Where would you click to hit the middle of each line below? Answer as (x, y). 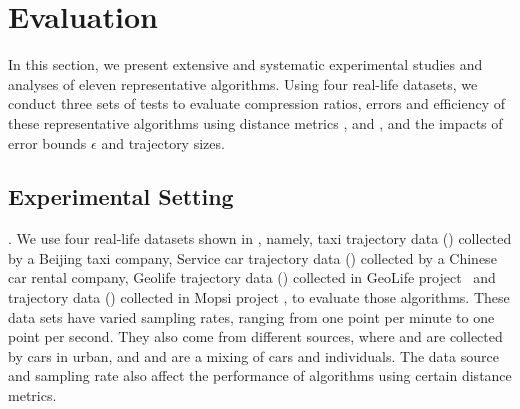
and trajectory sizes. (163, 142)
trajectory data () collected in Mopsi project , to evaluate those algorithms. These (259, 297)
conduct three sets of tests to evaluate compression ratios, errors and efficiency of (256, 103)
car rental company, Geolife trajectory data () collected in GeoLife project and (252, 277)
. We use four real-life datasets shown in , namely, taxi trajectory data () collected (260, 238)
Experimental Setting (121, 196)
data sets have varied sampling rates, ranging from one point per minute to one (251, 316)
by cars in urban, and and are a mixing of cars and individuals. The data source (253, 355)
